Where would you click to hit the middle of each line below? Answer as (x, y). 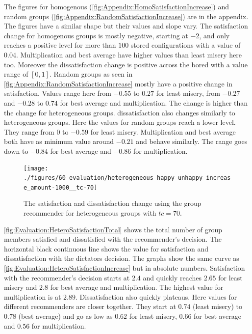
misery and (21, 287)
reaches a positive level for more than (60, 45)
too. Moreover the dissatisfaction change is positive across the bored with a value (126, 64)
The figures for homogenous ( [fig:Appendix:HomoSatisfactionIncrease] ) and (116, 6)
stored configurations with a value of (186, 45)
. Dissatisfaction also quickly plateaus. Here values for (156, 296)
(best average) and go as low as (65, 316)
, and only (214, 35)
